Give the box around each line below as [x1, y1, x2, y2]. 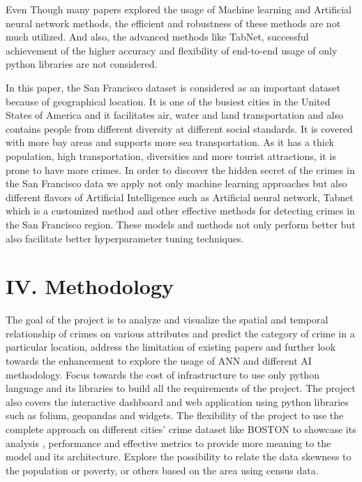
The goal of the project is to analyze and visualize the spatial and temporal [6, 312, 329, 327]
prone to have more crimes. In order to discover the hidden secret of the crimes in [6, 162, 355, 177]
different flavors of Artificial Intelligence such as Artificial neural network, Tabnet [6, 189, 354, 204]
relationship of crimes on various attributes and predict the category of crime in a [6, 326, 355, 340]
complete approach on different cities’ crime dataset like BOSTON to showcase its [6, 421, 356, 436]
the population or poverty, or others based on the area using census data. [6, 462, 319, 477]
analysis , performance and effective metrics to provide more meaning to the [6, 435, 331, 450]
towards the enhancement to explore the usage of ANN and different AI [6, 353, 312, 367]
